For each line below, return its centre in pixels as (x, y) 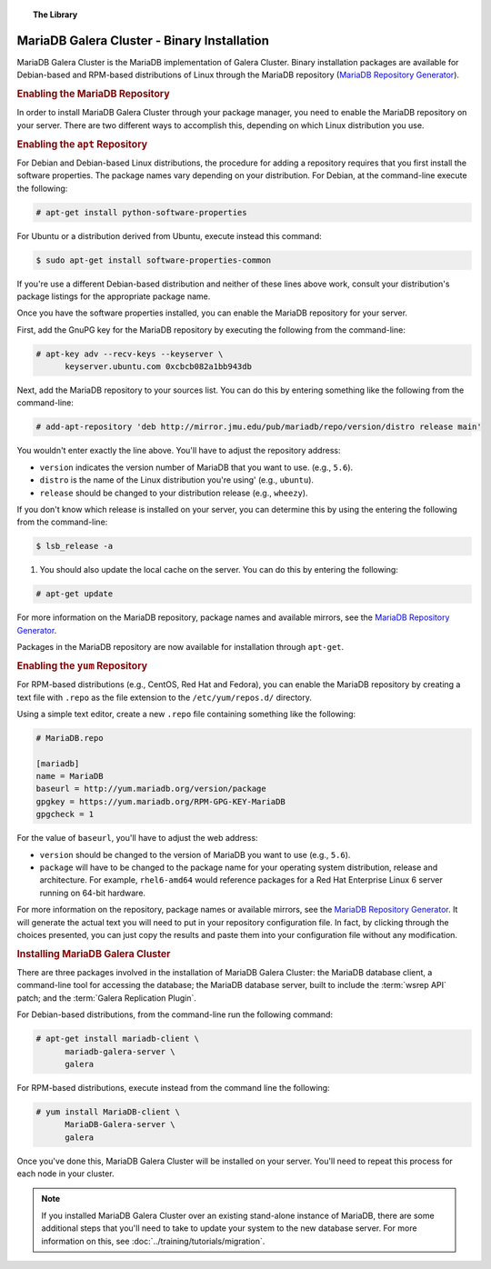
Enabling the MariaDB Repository (93, 94)
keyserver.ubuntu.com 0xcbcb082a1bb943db (158, 367)
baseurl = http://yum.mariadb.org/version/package (151, 789)
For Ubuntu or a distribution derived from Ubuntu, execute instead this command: (169, 235)
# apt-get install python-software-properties (141, 212)
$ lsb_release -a (75, 546)
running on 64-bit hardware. (92, 893)
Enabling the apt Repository (82, 144)
